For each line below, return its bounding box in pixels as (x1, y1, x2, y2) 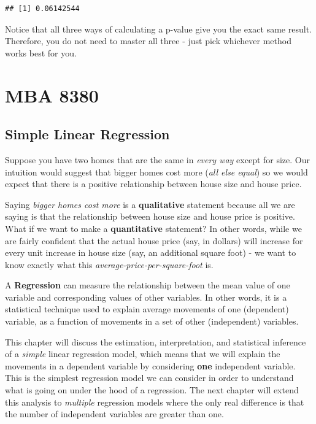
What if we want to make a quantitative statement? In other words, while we (5, 222, 302, 234)
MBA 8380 (5, 82, 99, 107)
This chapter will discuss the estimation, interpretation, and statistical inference (5, 335, 306, 348)
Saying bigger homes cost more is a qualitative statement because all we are (5, 198, 295, 210)
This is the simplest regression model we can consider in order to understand (5, 371, 294, 384)
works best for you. (5, 46, 77, 59)
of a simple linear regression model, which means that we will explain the (5, 347, 280, 360)
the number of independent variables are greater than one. (5, 407, 224, 420)
